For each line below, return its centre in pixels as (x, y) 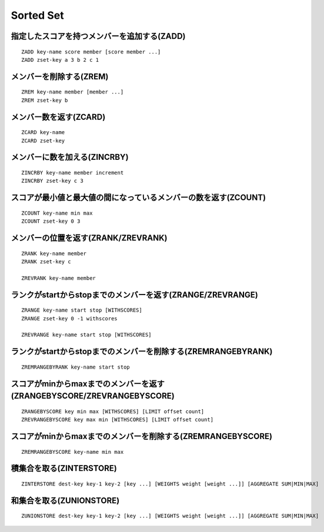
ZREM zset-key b (45, 100)
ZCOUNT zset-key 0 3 (51, 221)
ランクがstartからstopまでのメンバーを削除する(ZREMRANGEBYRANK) (142, 352)
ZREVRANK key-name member (59, 278)
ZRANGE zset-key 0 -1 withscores (69, 318)
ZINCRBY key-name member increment (73, 173)
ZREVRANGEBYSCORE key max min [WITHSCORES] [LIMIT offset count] (118, 420)
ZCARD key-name (43, 133)
